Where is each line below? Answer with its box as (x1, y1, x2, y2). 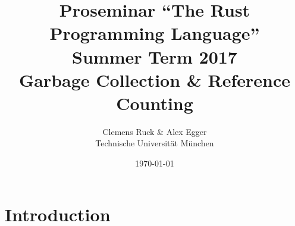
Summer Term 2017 (72, 44, 237, 68)
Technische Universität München (95, 137, 214, 149)
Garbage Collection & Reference (18, 67, 291, 92)
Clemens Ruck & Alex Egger (102, 125, 207, 137)
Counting (116, 90, 193, 115)
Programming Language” (49, 21, 260, 45)
